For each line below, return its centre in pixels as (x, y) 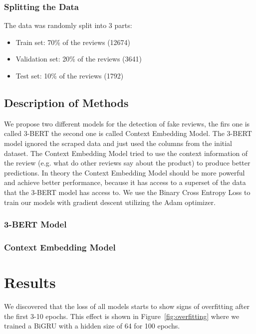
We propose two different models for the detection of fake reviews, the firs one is (127, 123)
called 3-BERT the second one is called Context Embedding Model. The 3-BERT (128, 133)
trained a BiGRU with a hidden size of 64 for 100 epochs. (92, 326)
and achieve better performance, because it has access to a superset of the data (125, 182)
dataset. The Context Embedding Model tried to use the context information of (126, 153)
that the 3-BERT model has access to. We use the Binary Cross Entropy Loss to (127, 192)
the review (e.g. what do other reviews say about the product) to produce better (127, 163)
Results (30, 282)
